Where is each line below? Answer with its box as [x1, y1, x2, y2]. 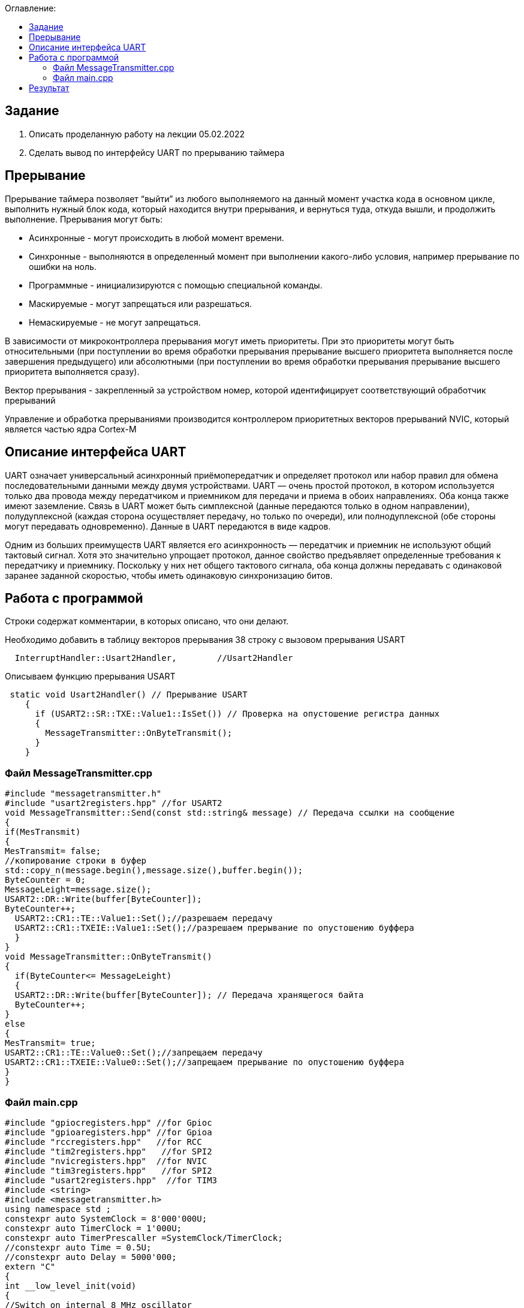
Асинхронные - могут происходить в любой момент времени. [29, 232, 284, 243]
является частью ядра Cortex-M [5, 423, 137, 434]
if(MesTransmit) [5, 827, 81, 837]
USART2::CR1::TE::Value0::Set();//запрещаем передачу [5, 1048, 263, 1058]
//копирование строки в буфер [5, 856, 147, 866]
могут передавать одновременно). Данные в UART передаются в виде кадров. [5, 521, 331, 531]
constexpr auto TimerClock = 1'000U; [5, 1223, 182, 1233]
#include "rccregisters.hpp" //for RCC [5, 1136, 202, 1147]
